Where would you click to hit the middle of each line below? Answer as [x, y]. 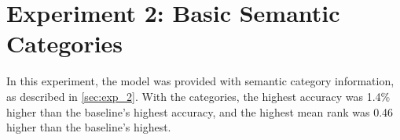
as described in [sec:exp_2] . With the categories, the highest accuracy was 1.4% [198, 96]
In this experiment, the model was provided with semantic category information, [200, 81]
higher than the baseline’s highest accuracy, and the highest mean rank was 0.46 [200, 111]
